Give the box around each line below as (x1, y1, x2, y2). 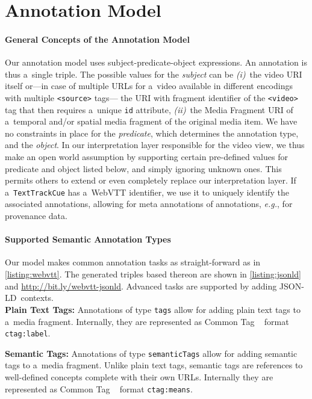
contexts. (20, 291, 54, 304)
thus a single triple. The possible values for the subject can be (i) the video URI (5, 67, 302, 80)
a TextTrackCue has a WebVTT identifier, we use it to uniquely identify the (5, 185, 289, 198)
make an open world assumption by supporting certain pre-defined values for (5, 150, 288, 163)
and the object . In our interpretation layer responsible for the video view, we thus (5, 138, 305, 151)
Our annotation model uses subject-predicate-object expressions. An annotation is (5, 56, 307, 69)
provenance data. (5, 209, 67, 222)
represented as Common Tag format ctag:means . (5, 382, 193, 395)
